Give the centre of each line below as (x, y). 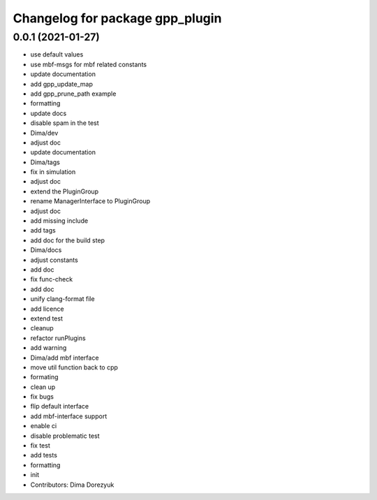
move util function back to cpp (74, 367)
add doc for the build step (67, 240)
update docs (49, 113)
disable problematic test (65, 436)
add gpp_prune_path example (73, 94)
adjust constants (54, 260)
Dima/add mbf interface (65, 358)
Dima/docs (46, 250)
